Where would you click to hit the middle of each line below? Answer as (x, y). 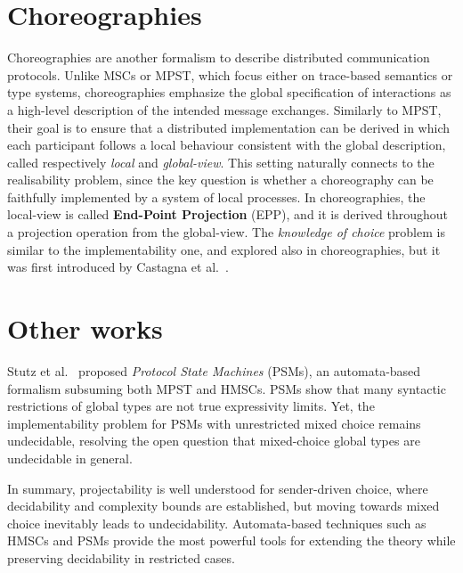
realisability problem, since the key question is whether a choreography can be (220, 180)
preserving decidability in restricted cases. (121, 557)
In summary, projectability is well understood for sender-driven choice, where (218, 488)
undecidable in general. (70, 458)
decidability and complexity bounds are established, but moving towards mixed (223, 506)
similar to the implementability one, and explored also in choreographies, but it (224, 249)
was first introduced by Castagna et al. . (118, 267)
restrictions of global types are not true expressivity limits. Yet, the (191, 406)
